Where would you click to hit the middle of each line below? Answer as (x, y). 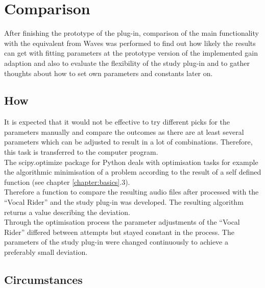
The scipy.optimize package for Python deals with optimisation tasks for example (131, 162)
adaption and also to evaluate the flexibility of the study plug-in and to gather (127, 63)
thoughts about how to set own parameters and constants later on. (109, 73)
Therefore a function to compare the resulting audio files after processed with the (131, 192)
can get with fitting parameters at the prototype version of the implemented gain (131, 53)
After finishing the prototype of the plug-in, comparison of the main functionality (131, 33)
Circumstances (43, 279)
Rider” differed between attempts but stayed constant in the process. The (119, 232)
